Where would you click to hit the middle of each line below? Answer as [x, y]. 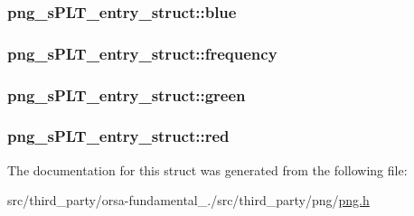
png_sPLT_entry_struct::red [118, 136]
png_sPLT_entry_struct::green [127, 94]
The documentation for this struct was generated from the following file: [207, 169]
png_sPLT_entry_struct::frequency [142, 53]
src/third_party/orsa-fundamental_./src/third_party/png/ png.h [188, 200]
